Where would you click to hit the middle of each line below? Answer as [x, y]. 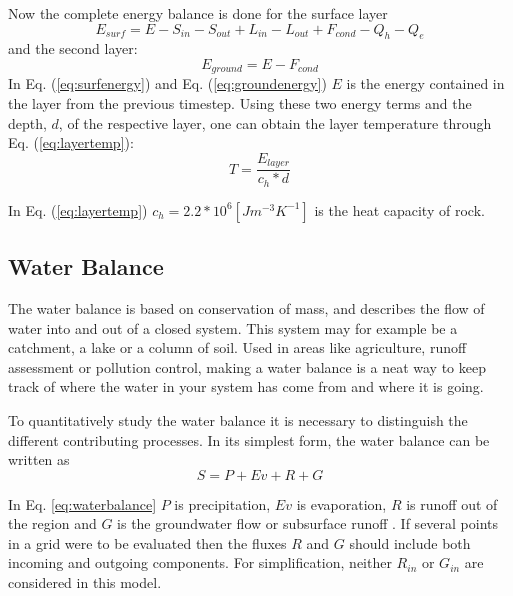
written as [39, 459]
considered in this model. [85, 582]
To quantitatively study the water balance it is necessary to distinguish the [238, 419]
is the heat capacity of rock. [399, 209]
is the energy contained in [425, 83]
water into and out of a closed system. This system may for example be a [233, 327]
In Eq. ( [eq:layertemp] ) [78, 209]
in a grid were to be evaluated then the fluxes [147, 542]
